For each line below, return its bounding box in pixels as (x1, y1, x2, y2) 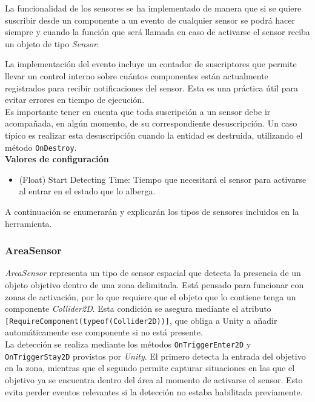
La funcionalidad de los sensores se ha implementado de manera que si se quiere (5, 2, 302, 14)
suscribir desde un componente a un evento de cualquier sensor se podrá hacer (5, 13, 296, 26)
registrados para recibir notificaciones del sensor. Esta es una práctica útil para (5, 81, 299, 94)
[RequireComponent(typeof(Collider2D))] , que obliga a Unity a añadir (5, 314, 277, 326)
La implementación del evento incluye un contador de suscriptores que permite (5, 58, 297, 70)
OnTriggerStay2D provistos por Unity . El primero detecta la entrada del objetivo (5, 349, 306, 362)
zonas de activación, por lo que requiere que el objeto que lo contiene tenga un (5, 290, 296, 303)
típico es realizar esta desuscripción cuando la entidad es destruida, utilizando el (5, 128, 303, 141)
